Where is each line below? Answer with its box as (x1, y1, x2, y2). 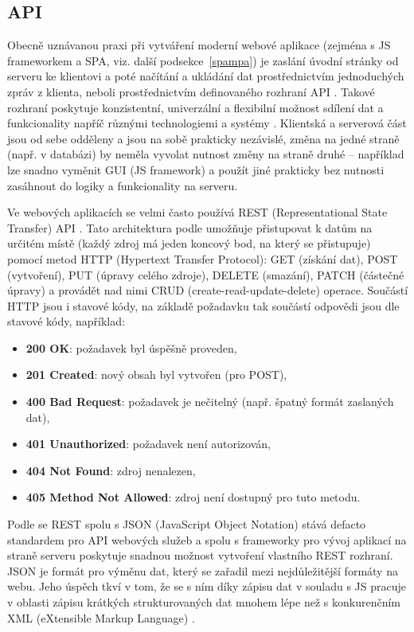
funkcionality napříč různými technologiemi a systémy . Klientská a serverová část (7, 115, 407, 131)
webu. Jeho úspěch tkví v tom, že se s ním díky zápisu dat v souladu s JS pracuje (7, 578, 406, 595)
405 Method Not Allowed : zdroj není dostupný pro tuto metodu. (25, 489, 361, 505)
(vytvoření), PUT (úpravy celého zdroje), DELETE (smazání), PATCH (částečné (7, 266, 404, 283)
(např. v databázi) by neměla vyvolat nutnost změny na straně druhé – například (7, 146, 404, 162)
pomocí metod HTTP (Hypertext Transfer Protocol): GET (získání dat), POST (7, 250, 398, 267)
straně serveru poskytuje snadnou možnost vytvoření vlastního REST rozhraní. (7, 547, 393, 564)
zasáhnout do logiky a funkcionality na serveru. (7, 177, 238, 193)
